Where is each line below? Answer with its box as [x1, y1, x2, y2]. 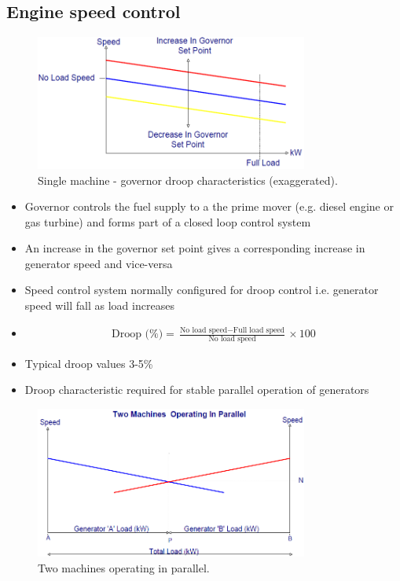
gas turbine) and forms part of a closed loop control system [24, 213, 311, 230]
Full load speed [233, 325, 285, 334]
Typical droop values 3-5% [24, 355, 153, 371]
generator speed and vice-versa [24, 255, 173, 271]
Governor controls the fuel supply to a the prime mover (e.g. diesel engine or [24, 198, 394, 215]
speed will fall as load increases [24, 297, 174, 314]
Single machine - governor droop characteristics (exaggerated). [38, 171, 338, 188]
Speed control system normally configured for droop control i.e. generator [24, 281, 379, 298]
